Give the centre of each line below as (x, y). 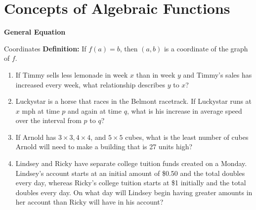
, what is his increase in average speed (184, 110)
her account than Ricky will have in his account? (89, 202)
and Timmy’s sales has (217, 74)
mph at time (41, 110)
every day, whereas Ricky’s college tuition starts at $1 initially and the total (131, 183)
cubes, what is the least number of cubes (187, 137)
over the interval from (48, 120)
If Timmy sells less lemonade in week (72, 74)
